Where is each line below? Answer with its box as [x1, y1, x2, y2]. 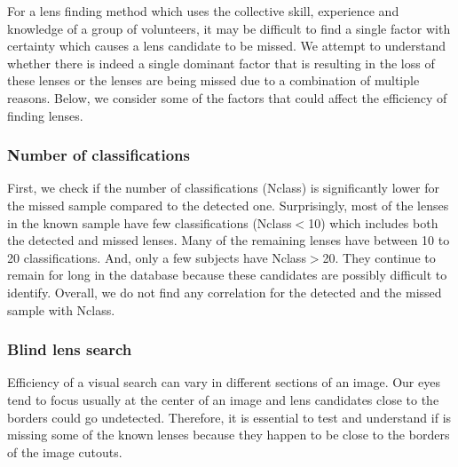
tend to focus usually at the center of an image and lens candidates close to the [7, 390, 439, 408]
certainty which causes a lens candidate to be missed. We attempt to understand [7, 36, 446, 55]
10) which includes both [308, 213, 438, 232]
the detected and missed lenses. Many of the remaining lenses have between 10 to [7, 231, 450, 249]
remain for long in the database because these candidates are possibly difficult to [7, 265, 447, 284]
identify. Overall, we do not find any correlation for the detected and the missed [7, 282, 442, 301]
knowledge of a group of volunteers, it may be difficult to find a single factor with [7, 19, 451, 37]
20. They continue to [322, 248, 436, 266]
